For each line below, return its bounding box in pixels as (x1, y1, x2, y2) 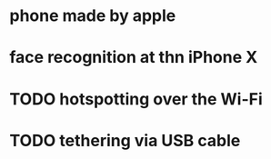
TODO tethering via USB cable (9, 130, 241, 151)
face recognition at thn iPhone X (9, 47, 258, 68)
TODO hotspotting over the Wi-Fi (9, 88, 263, 109)
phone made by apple (9, 5, 176, 26)
